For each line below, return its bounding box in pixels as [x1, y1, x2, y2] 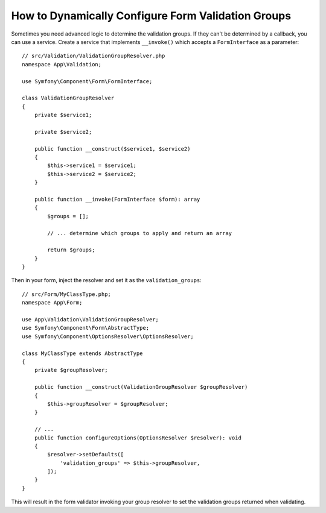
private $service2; [34, 128, 92, 135]
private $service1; [34, 112, 92, 119]
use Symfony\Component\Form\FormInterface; [22, 78, 153, 84]
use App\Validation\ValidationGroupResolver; [22, 316, 159, 323]
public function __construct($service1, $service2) [34, 145, 191, 152]
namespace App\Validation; [22, 61, 102, 68]
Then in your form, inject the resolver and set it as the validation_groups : [11, 277, 202, 284]
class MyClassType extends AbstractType [22, 350, 143, 357]
